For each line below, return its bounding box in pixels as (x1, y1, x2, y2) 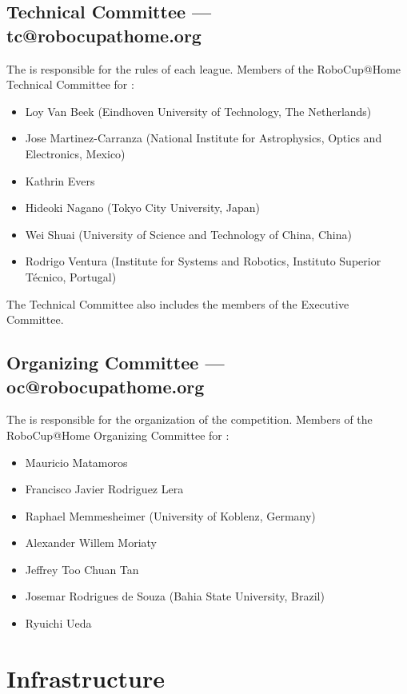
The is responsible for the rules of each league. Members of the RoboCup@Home (6, 60, 401, 77)
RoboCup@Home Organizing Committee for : (6, 426, 229, 443)
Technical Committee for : (6, 76, 134, 93)
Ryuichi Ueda (25, 615, 92, 632)
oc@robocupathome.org (6, 373, 205, 398)
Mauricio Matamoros (25, 453, 128, 470)
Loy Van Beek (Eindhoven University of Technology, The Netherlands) (25, 102, 372, 119)
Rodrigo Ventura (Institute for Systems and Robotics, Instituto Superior (25, 253, 381, 269)
